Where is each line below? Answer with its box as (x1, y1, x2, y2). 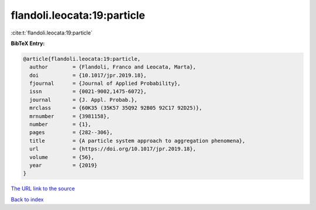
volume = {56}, (29, 154, 95, 160)
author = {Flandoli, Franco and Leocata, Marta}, (29, 64, 196, 70)
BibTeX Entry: (11, 40, 45, 47)
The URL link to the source (11, 185, 75, 192)
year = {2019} (29, 162, 98, 168)
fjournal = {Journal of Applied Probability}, (29, 80, 181, 87)
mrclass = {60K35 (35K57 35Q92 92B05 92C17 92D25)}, (29, 105, 202, 111)
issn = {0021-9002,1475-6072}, (29, 88, 147, 95)
